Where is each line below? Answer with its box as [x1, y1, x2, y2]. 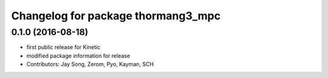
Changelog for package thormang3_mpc [11, 9, 221, 22]
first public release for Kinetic [26, 44, 100, 51]
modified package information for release [26, 52, 131, 59]
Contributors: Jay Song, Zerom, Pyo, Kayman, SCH [26, 60, 154, 68]
